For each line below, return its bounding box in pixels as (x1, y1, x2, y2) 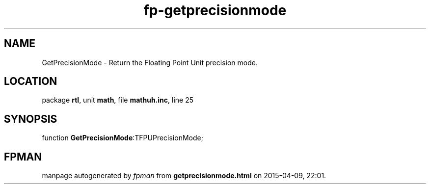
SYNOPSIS (4, 112, 57, 125)
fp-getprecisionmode (143, 2, 287, 19)
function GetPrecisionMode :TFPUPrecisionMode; (42, 134, 203, 142)
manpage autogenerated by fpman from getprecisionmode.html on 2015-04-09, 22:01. (42, 171, 326, 180)
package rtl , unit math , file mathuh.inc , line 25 (42, 96, 194, 105)
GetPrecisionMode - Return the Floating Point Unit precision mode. (42, 58, 258, 67)
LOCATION (4, 75, 57, 88)
